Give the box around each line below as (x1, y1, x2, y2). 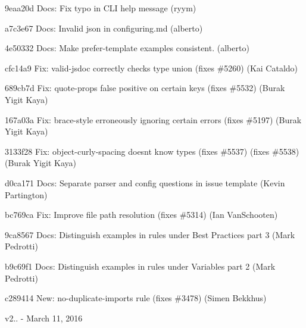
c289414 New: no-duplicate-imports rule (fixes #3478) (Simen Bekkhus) (5, 292, 267, 304)
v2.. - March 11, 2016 (5, 311, 83, 324)
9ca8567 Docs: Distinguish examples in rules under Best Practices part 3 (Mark (5, 228, 295, 240)
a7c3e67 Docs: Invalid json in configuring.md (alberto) (5, 21, 203, 34)
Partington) (5, 188, 48, 201)
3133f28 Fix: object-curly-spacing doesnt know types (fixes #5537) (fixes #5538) (5, 145, 299, 157)
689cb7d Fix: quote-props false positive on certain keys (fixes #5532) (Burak (5, 82, 285, 94)
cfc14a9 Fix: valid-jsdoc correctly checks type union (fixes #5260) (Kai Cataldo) (5, 61, 298, 74)
